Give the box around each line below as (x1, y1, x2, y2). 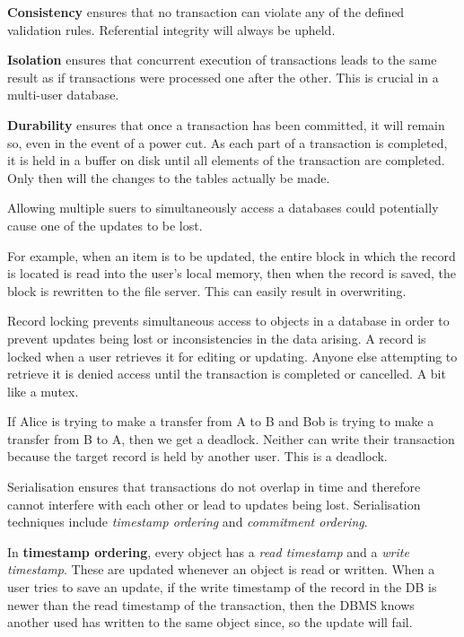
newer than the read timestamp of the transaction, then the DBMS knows (7, 595, 415, 614)
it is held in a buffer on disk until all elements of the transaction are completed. (7, 151, 445, 170)
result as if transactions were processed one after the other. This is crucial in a (7, 67, 439, 86)
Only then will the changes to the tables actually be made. (7, 168, 330, 187)
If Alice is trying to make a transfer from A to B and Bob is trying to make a (7, 412, 434, 431)
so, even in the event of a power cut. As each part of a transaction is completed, (7, 133, 448, 152)
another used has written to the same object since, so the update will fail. (7, 613, 413, 632)
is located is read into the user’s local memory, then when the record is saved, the (7, 264, 456, 283)
